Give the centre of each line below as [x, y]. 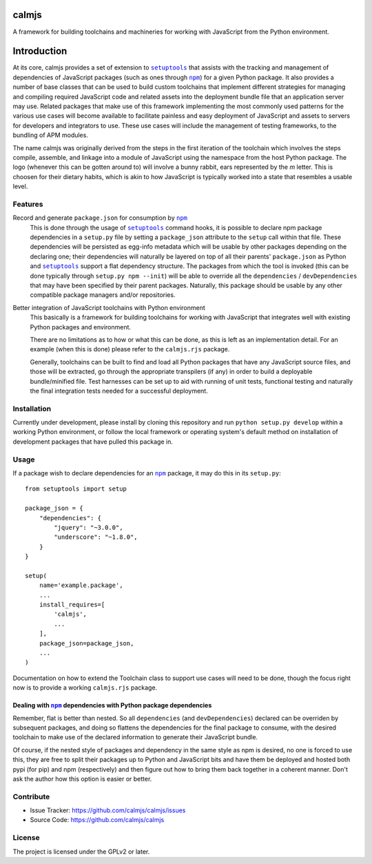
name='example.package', [81, 585]
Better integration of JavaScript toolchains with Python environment [109, 307]
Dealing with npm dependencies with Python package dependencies [112, 706]
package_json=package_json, [86, 643]
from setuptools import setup [76, 489]
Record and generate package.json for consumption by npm [100, 218]
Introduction [40, 51]
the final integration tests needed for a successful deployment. [119, 391]
